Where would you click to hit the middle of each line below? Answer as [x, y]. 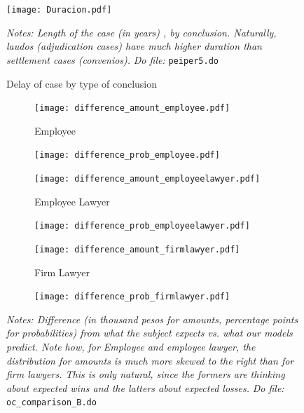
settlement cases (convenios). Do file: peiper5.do [112, 59]
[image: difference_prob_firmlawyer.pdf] [132, 297]
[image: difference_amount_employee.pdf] [132, 108]
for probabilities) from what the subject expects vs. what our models [150, 333]
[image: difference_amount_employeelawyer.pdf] [147, 179]
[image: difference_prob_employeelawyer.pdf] [142, 226]
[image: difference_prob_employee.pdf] [127, 155]
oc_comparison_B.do [51, 403]
